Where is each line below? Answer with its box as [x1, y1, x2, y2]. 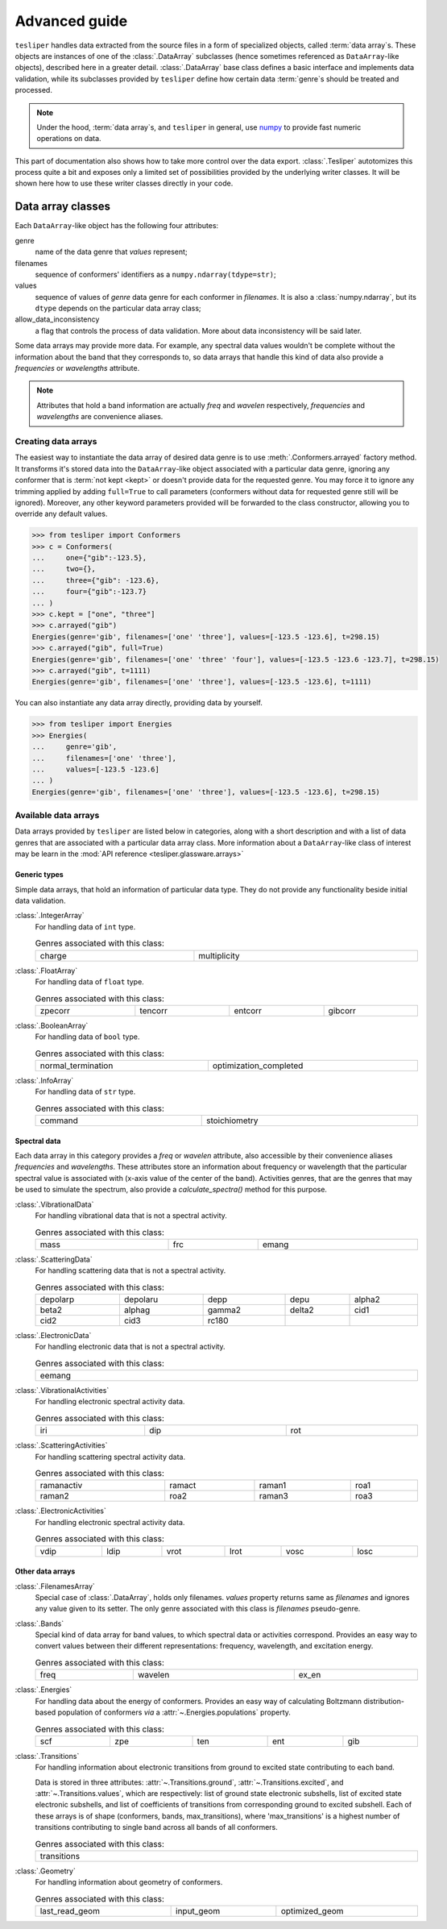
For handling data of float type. [35, 976, 144, 987]
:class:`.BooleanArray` [14, 1021, 89, 1030]
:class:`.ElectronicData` [14, 1330, 92, 1340]
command [39, 1115, 78, 1126]
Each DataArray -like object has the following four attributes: [14, 221, 219, 231]
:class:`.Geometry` [14, 1866, 76, 1876]
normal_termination [39, 1060, 114, 1071]
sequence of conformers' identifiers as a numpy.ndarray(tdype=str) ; [35, 269, 277, 279]
